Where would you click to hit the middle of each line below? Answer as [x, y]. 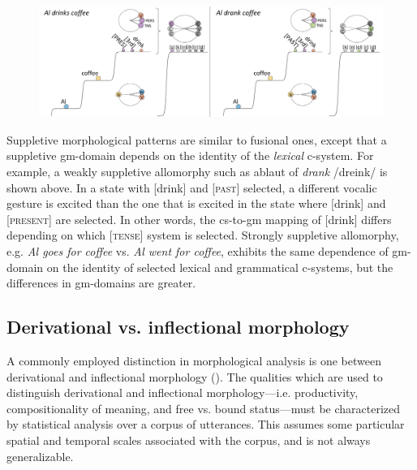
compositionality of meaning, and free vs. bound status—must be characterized [204, 408]
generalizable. [40, 456]
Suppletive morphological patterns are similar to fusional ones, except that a [197, 139]
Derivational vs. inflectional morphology [178, 327]
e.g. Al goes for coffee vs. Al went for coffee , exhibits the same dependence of [198, 250]
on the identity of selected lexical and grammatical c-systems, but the [220, 267]
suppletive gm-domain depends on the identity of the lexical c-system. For [190, 155]
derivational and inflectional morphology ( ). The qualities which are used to [195, 376]
